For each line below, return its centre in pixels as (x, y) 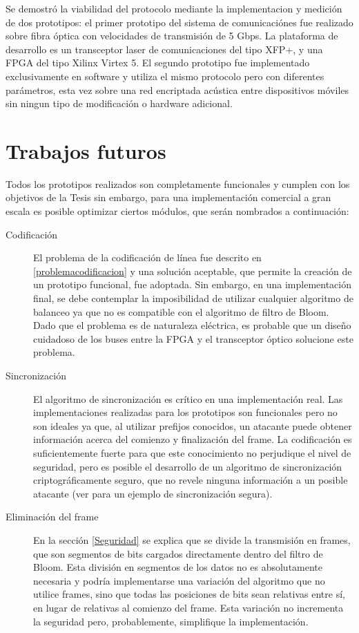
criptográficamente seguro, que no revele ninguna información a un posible (191, 480)
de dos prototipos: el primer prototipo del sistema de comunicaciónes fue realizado (179, 22)
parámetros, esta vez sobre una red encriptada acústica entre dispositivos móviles (177, 89)
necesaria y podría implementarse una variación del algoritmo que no (179, 580)
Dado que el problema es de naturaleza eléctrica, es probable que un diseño (192, 325)
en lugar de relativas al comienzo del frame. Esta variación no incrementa (188, 607)
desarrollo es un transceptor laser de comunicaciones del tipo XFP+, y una (164, 49)
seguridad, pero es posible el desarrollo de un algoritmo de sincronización (188, 466)
